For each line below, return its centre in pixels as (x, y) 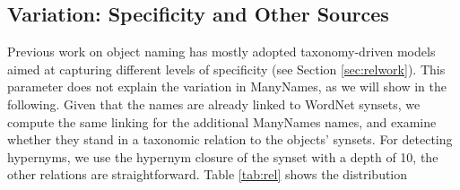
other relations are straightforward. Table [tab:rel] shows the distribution (208, 174)
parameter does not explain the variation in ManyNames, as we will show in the (227, 86)
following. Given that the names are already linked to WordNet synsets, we (214, 104)
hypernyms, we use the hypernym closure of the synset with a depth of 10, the (223, 156)
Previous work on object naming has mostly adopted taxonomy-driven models (221, 52)
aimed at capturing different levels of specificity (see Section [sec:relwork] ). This (226, 69)
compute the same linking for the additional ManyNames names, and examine (222, 121)
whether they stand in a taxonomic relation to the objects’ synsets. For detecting (230, 139)
